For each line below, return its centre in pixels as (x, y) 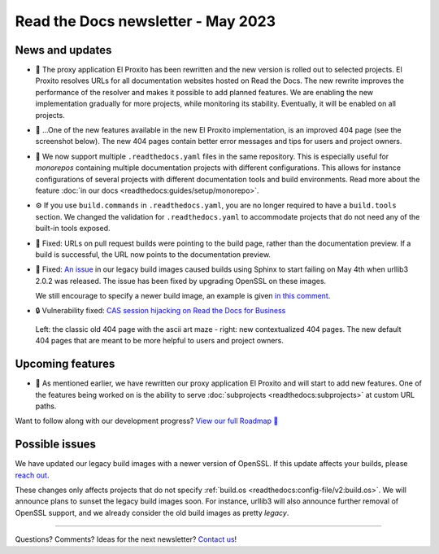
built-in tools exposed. (73, 229)
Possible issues (56, 445)
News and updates (63, 50)
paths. (46, 406)
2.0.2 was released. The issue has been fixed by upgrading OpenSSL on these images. (181, 281)
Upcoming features (65, 364)
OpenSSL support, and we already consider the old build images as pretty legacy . (152, 513)
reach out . (32, 475)
